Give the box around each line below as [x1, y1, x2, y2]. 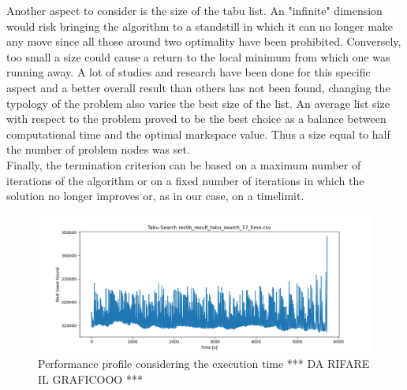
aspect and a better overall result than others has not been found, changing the [6, 79, 390, 95]
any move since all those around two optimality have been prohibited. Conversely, [6, 33, 401, 50]
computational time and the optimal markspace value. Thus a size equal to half [6, 125, 390, 142]
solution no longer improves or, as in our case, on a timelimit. [6, 188, 304, 204]
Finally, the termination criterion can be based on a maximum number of [6, 156, 361, 173]
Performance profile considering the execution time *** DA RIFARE [38, 355, 370, 372]
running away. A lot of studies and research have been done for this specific [6, 64, 371, 80]
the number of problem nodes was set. [6, 141, 190, 158]
